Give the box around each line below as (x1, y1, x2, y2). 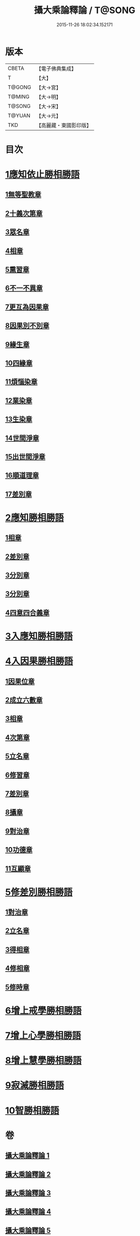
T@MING (8, 93, 30, 100)
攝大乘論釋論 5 (5, 1226, 51, 1234)
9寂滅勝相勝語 (5, 1080, 64, 1091)
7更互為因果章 (5, 303, 49, 311)
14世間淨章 (5, 434, 39, 442)
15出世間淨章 (5, 452, 46, 461)
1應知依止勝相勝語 (5, 169, 80, 181)
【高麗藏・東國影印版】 (36, 122, 92, 129)
